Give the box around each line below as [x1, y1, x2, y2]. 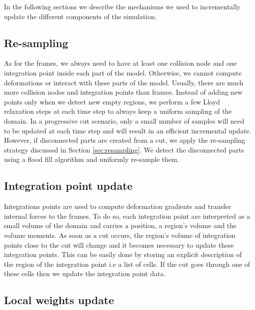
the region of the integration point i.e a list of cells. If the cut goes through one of [4, 258, 250, 269]
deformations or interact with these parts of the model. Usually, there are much [4, 77, 244, 87]
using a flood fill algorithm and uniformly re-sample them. [4, 154, 179, 164]
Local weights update [4, 292, 114, 308]
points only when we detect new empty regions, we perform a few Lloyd [4, 96, 220, 106]
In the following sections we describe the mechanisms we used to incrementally [4, 1, 241, 11]
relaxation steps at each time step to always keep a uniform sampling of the [4, 106, 232, 116]
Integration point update [4, 178, 133, 193]
